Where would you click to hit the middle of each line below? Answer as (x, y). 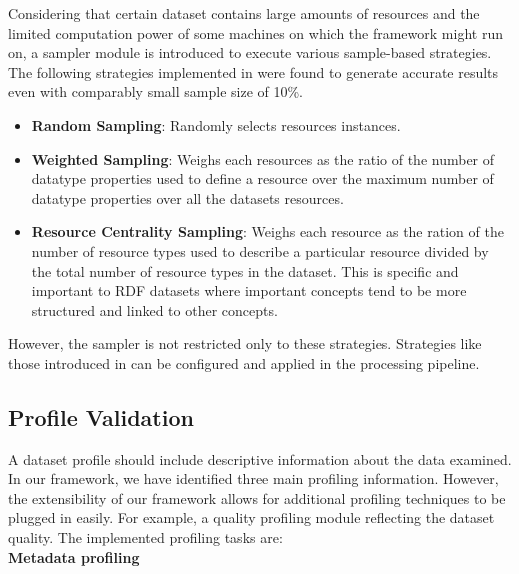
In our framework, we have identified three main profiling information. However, (253, 478)
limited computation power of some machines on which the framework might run (255, 32)
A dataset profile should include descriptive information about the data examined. (260, 458)
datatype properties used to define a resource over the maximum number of (262, 178)
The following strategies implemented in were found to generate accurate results (253, 71)
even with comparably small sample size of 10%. (156, 91)
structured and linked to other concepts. (154, 309)
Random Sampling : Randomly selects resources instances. (216, 124)
